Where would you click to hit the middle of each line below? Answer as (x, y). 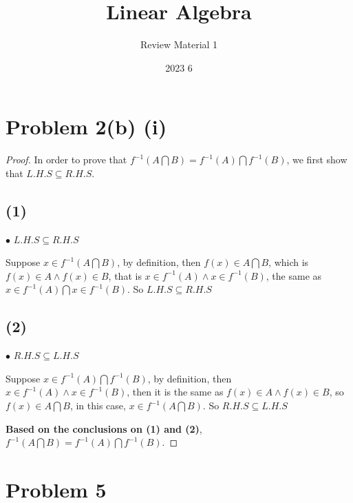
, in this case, (98, 405)
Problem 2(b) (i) (86, 126)
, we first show (317, 160)
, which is (289, 262)
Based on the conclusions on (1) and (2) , (104, 428)
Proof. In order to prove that (66, 160)
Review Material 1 (179, 44)
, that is (125, 275)
